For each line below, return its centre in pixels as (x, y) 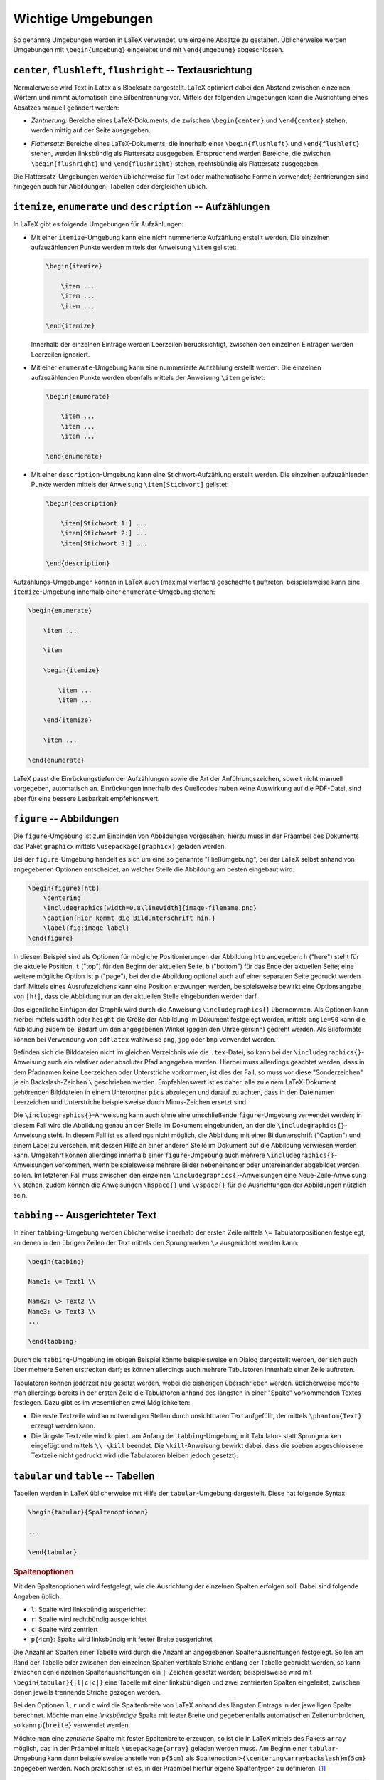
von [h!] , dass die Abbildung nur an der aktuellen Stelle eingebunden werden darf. (136, 996)
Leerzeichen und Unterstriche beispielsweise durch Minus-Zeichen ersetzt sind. (130, 1102)
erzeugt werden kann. (63, 1426)
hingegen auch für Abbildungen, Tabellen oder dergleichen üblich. (110, 187)
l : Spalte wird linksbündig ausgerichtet (88, 1609)
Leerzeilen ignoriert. (60, 354)
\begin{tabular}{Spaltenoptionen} (88, 1512)
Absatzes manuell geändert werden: (66, 108)
